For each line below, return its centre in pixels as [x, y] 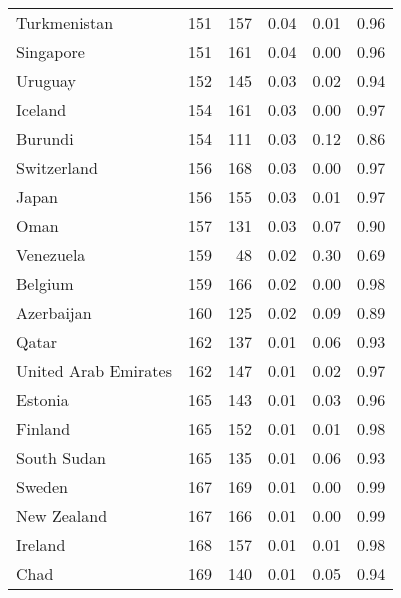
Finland [43, 428]
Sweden [42, 486]
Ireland [41, 544]
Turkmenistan [65, 22]
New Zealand [62, 515]
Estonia [42, 399]
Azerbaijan [54, 312]
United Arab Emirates [94, 370]
